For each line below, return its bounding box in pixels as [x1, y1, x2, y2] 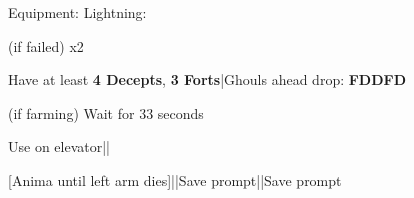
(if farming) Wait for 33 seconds [8, 102, 204, 123]
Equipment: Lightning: [8, 2, 147, 22]
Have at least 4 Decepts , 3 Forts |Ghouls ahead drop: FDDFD [8, 69, 407, 90]
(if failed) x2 [8, 35, 84, 56]
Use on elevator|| [8, 136, 110, 157]
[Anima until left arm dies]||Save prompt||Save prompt [8, 169, 342, 190]
